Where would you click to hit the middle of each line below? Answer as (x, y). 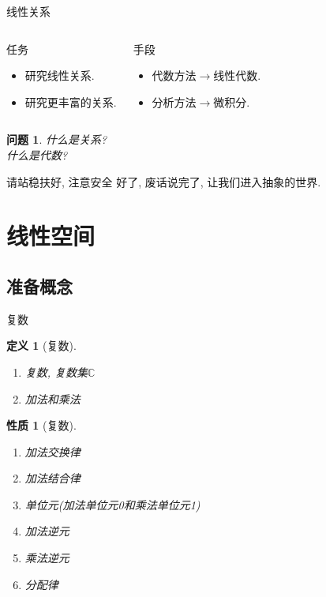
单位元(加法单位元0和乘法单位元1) (112, 504)
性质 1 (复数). (41, 425)
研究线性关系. (60, 75)
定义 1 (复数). (41, 345)
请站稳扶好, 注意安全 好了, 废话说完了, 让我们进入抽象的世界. (164, 181)
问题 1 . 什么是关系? (57, 139)
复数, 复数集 (56, 372)
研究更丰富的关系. (71, 101)
